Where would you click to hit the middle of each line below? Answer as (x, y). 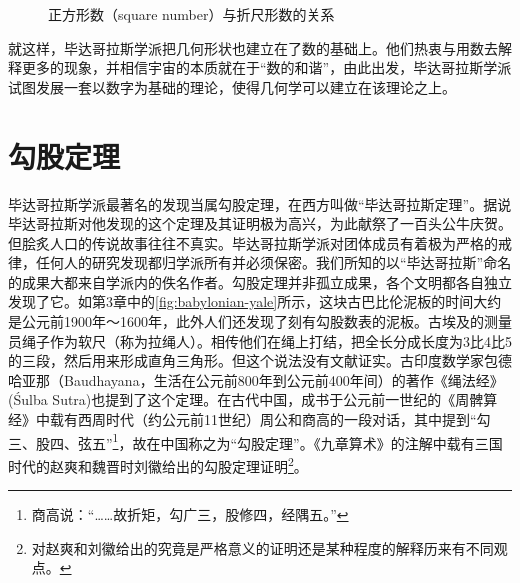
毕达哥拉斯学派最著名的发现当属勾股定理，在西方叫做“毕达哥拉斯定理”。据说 (260, 203)
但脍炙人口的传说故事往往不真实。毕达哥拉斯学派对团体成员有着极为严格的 (253, 242)
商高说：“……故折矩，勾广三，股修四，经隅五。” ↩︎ (190, 514)
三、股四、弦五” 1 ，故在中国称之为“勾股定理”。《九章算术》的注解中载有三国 (255, 441)
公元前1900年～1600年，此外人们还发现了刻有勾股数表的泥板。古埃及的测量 (266, 321)
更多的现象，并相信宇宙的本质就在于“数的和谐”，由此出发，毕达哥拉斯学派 (266, 67)
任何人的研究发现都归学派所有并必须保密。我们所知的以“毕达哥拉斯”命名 (273, 262)
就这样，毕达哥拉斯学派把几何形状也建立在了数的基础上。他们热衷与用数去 (253, 47)
